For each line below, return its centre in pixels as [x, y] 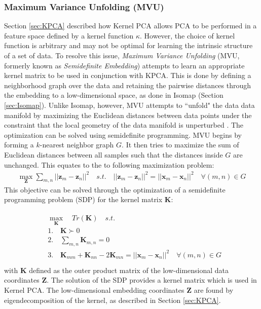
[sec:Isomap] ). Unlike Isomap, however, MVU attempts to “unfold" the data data [129, 105]
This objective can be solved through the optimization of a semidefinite [115, 189]
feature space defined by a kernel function [69, 35]
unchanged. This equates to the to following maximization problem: [109, 164]
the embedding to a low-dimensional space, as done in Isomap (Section [114, 95]
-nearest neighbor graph [77, 145]
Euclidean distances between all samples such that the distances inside [114, 154]
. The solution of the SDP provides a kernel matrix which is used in [152, 280]
